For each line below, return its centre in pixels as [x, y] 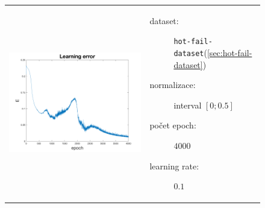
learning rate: [174, 165]
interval [188, 105]
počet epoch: [173, 125]
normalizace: [173, 85]
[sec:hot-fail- [229, 52]
